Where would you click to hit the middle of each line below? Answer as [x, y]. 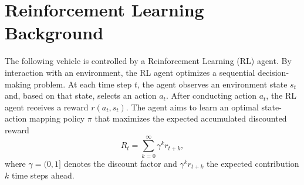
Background [54, 33]
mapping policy [57, 118]
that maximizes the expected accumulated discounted [191, 118]
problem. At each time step [83, 84]
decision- [273, 72]
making [18, 84]
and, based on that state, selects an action [81, 95]
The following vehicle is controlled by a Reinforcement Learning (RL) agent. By [148, 61]
